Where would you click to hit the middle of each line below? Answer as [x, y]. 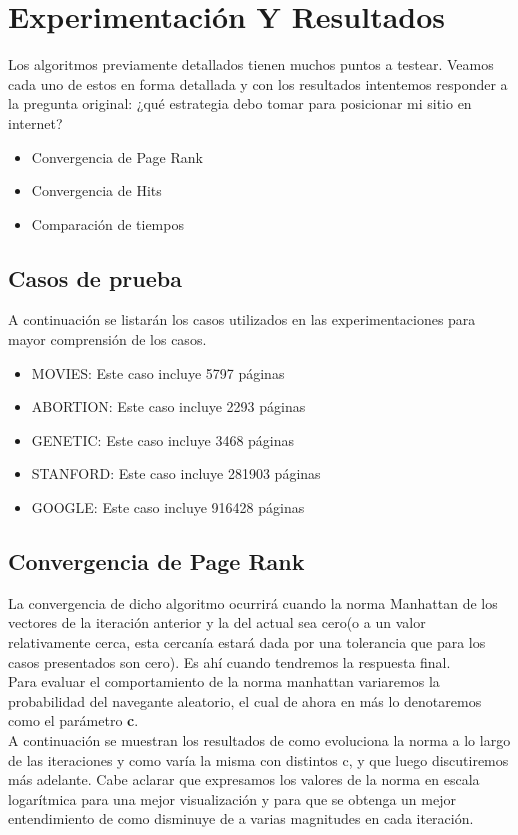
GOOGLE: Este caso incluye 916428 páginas [168, 507]
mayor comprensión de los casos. [107, 339]
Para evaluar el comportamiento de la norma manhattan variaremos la [224, 681]
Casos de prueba [95, 277]
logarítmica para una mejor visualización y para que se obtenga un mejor [232, 798]
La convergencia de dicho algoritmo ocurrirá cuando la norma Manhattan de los [253, 602]
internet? [35, 122]
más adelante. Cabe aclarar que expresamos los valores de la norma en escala [244, 779]
